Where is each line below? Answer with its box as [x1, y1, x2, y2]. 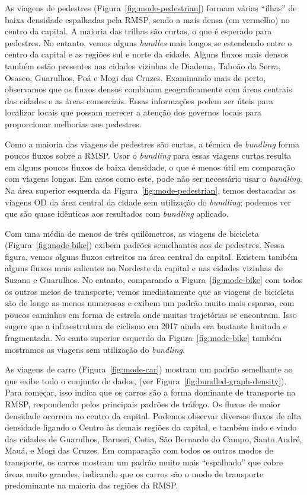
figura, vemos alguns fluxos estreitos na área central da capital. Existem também [5, 250, 298, 262]
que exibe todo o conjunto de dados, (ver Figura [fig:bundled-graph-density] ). [5, 374, 287, 387]
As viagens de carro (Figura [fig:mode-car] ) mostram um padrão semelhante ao [5, 363, 293, 375]
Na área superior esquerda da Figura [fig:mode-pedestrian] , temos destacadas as [5, 184, 296, 196]
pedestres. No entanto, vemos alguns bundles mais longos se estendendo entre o [5, 36, 292, 49]
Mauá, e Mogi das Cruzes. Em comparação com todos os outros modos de [5, 444, 273, 457]
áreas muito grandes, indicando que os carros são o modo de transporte [5, 467, 264, 480]
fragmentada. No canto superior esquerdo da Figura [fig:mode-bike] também [5, 332, 282, 344]
